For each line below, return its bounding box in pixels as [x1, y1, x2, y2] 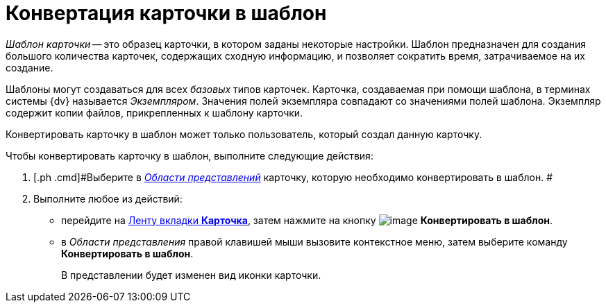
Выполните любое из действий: [33, 192, 183, 205]
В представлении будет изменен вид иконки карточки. [61, 268, 321, 281]
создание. [6, 61, 53, 74]
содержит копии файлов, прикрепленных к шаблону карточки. [6, 106, 303, 119]
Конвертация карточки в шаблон [6, 1, 327, 25]
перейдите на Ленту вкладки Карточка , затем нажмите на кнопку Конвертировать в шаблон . [61, 214, 553, 226]
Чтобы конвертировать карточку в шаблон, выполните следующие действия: [6, 149, 373, 162]
